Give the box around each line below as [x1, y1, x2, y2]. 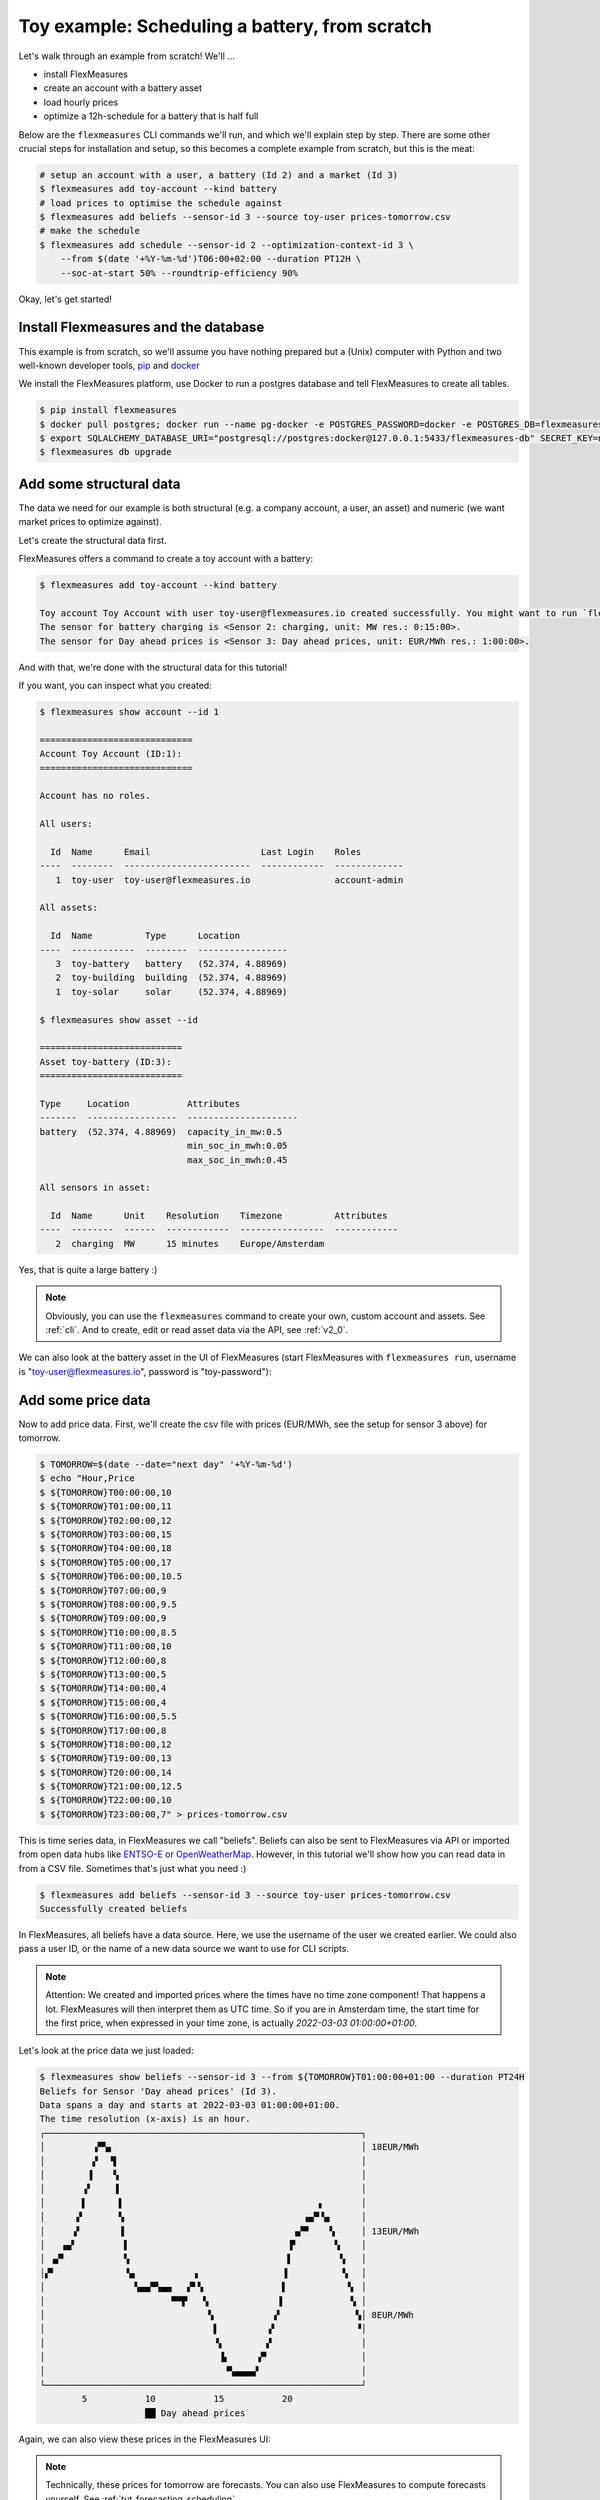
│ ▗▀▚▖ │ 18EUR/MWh [39, 2141, 420, 2153]
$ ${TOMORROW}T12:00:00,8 [39, 1655, 167, 1666]
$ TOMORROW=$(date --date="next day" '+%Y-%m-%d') [39, 1459, 294, 1470]
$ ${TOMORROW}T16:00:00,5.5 [39, 1711, 177, 1722]
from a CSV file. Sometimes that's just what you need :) [18, 1862, 247, 1874]
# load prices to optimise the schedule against [39, 197, 283, 209]
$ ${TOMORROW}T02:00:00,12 [39, 1515, 172, 1526]
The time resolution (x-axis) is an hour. [39, 2113, 251, 2125]
